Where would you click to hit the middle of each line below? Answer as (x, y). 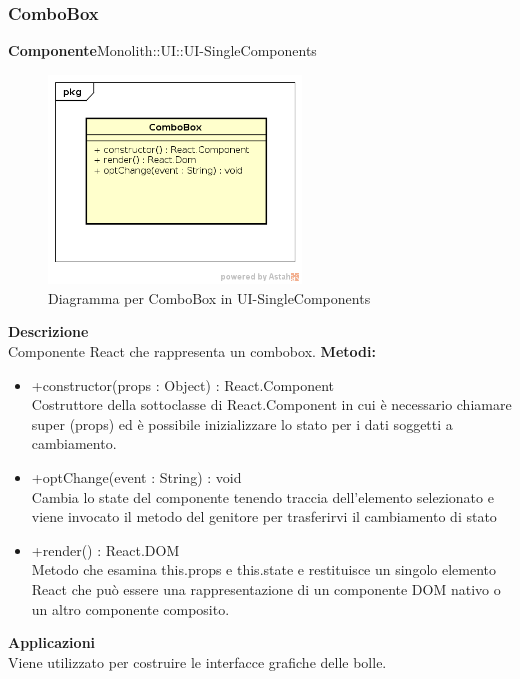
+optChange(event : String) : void (136, 477)
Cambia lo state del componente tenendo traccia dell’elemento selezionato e (262, 496)
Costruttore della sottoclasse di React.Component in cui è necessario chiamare (271, 404)
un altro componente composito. (130, 608)
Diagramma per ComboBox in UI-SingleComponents (209, 297)
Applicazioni (52, 642)
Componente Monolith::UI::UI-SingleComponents (162, 50)
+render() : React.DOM (105, 549)
